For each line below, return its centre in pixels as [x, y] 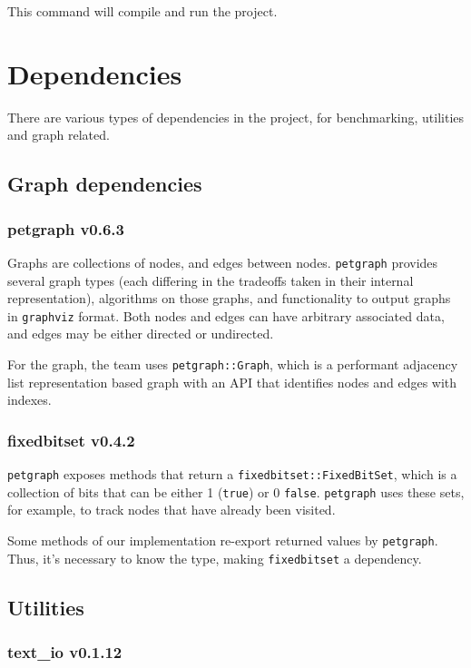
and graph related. [59, 135]
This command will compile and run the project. [142, 11]
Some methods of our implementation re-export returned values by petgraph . [223, 540]
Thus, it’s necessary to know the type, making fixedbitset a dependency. [215, 558]
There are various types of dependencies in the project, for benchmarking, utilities [236, 117]
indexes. [29, 400]
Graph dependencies [105, 184]
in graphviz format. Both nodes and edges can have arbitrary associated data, [226, 315]
